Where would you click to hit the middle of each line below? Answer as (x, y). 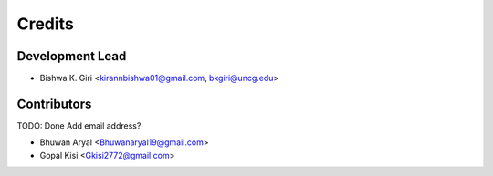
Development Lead (72, 56)
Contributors (54, 104)
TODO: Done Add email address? (79, 125)
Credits (46, 24)
